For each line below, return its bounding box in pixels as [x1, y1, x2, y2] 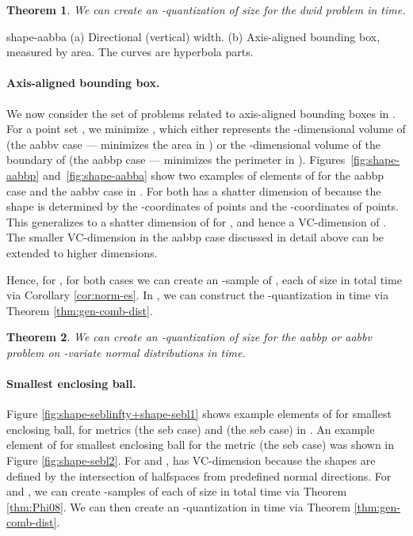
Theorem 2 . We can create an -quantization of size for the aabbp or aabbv [6, 329, 372, 345]
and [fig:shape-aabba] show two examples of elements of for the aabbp [42, 166, 384, 183]
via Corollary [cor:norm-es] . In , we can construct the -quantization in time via [6, 287, 389, 303]
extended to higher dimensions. [6, 244, 158, 260]
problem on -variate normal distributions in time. [6, 344, 246, 360]
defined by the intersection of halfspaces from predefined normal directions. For [6, 467, 392, 484]
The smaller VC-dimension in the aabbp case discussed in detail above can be [6, 229, 384, 245]
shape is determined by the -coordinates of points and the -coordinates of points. [6, 198, 399, 215]
